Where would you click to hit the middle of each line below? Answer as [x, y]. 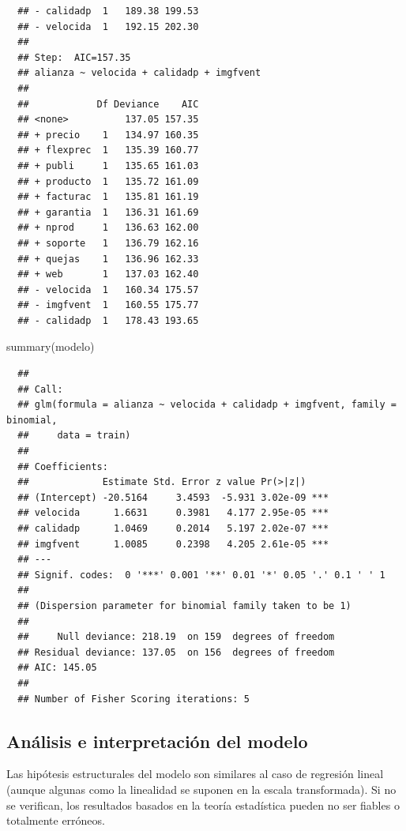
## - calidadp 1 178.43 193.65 [108, 320]
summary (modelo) [51, 346]
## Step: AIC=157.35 [74, 57]
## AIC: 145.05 [57, 668]
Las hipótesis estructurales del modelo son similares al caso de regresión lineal [195, 774]
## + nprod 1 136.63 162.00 [108, 228]
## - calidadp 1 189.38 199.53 [108, 11]
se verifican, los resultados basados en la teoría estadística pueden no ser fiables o [203, 805]
